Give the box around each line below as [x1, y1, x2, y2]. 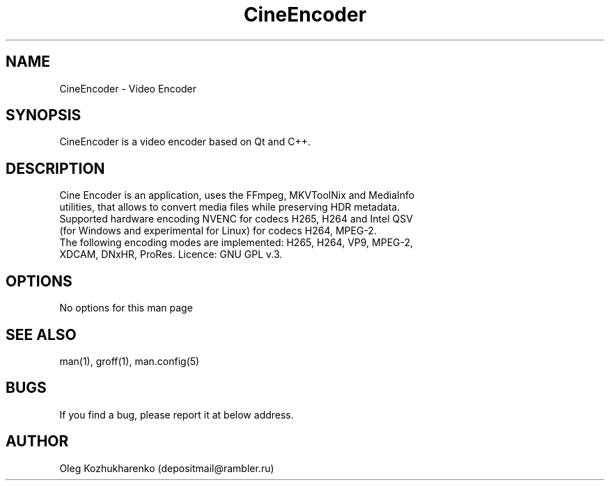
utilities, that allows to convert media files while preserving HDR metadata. [59, 201, 400, 213]
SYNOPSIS [6, 106, 81, 124]
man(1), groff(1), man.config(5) [59, 355, 200, 367]
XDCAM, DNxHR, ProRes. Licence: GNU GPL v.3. [59, 248, 283, 261]
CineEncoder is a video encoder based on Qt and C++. [59, 136, 311, 148]
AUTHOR [6, 432, 69, 451]
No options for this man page [59, 302, 193, 314]
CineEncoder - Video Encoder [59, 82, 197, 95]
